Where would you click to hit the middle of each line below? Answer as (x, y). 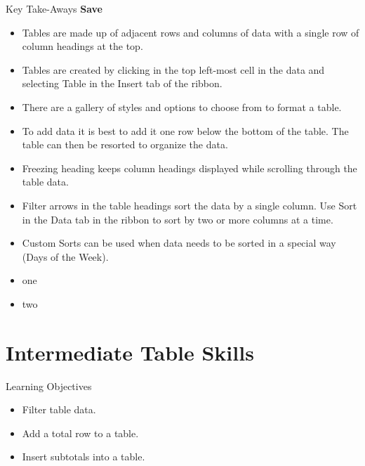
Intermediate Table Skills (130, 352)
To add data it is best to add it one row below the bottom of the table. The (185, 130)
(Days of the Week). (65, 256)
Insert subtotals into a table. (84, 457)
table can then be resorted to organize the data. (125, 144)
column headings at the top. (82, 46)
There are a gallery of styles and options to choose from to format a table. (182, 106)
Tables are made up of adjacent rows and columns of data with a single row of (191, 32)
